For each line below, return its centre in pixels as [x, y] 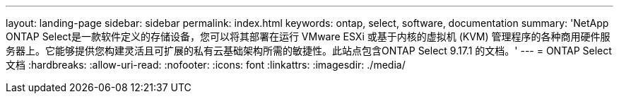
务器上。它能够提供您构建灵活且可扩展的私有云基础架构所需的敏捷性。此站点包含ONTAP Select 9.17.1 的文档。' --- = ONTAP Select [309, 51]
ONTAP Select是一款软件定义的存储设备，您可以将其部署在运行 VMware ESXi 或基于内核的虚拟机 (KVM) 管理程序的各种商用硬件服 [308, 36]
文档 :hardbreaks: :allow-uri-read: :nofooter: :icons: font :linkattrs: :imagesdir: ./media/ [206, 65]
